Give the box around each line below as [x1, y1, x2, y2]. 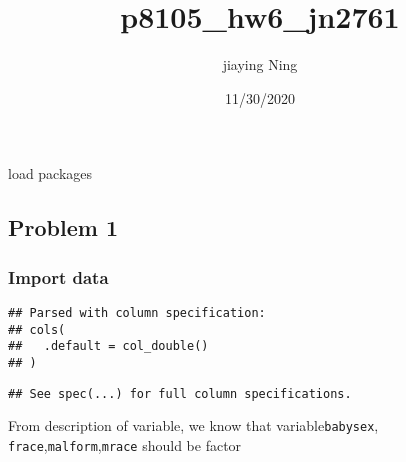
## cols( [8, 322, 66, 337]
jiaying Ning [222, 54, 298, 75]
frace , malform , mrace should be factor [8, 434, 242, 455]
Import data [8, 264, 109, 289]
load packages [8, 163, 93, 184]
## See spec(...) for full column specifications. [8, 386, 352, 401]
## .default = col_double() [8, 339, 209, 354]
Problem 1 [8, 212, 118, 243]
